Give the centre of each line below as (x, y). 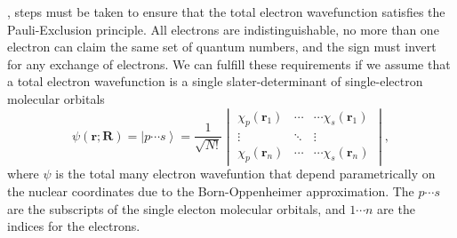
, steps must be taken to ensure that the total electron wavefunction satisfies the (226, 12)
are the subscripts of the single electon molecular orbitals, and (176, 208)
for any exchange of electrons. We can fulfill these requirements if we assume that (229, 63)
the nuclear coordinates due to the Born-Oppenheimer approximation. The (211, 191)
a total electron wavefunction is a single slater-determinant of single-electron (215, 81)
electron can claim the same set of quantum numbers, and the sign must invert (222, 47)
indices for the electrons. (74, 226)
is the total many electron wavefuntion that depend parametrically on (245, 174)
